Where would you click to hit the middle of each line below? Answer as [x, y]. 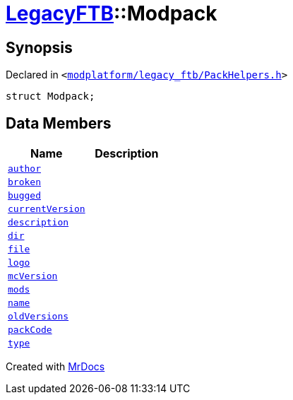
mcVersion [33, 276]
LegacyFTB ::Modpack [112, 13]
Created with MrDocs [55, 367]
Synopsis [39, 47]
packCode [30, 330]
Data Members [59, 123]
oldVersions [38, 317]
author [24, 169]
